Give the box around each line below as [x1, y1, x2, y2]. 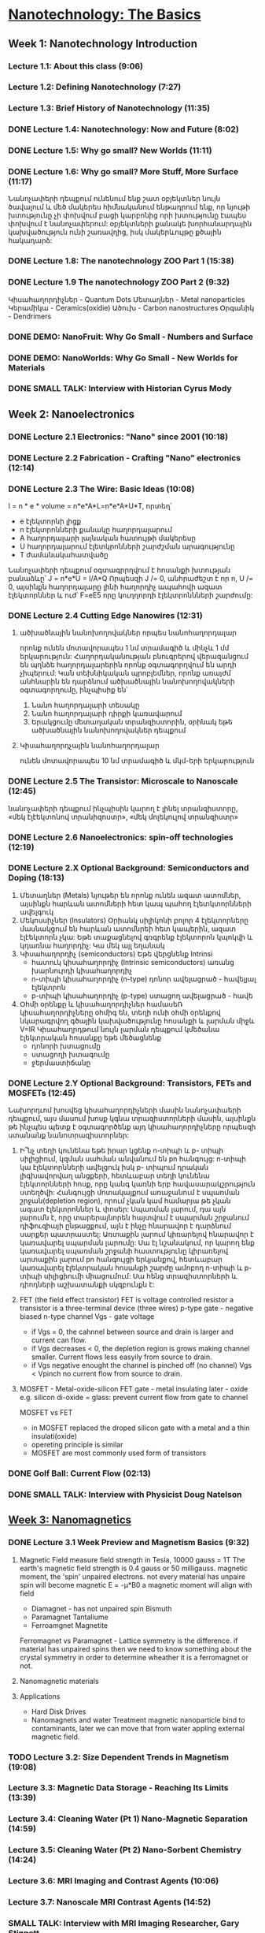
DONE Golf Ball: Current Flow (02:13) [8, 1468, 151, 1479]
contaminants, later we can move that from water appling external [31, 1723, 245, 1733]
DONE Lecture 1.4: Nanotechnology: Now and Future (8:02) [8, 124, 240, 135]
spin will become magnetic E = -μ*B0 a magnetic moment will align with [19, 1580, 253, 1589]
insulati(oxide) [31, 1432, 77, 1441]
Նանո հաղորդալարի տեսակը [31, 700, 140, 710]
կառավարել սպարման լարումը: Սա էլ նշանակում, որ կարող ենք [19, 1238, 256, 1247]
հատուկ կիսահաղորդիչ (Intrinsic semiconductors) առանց [31, 957, 234, 966]
